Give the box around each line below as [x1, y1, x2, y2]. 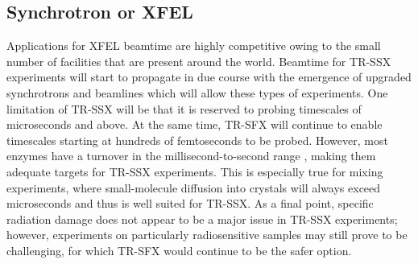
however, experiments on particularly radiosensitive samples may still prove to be [6, 226, 408, 243]
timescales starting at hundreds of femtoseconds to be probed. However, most [6, 131, 388, 148]
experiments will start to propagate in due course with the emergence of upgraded [6, 68, 412, 85]
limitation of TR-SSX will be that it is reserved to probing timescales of [6, 100, 362, 117]
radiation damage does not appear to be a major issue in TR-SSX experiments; [6, 210, 398, 227]
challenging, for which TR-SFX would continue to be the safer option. [6, 241, 352, 258]
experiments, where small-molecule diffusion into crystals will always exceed [6, 179, 381, 196]
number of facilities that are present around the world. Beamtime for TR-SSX [6, 52, 391, 69]
